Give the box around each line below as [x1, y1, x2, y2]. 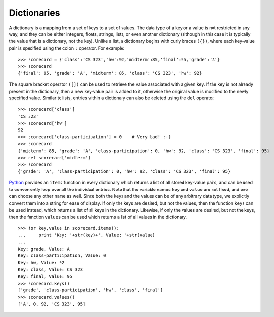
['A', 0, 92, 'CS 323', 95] [18, 301, 86, 307]
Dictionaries [9, 7, 60, 18]
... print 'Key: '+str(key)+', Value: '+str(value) [18, 232, 155, 238]
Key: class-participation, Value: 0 [18, 253, 106, 258]
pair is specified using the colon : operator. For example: [9, 45, 125, 51]
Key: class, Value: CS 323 [18, 267, 83, 273]
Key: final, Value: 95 [18, 274, 73, 279]
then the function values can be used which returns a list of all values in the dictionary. [9, 214, 187, 220]
